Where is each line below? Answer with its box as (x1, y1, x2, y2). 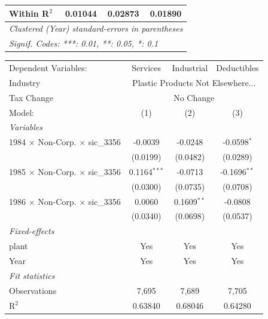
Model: (9, 106, 35, 118)
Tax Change (9, 91, 53, 103)
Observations (9, 284, 57, 296)
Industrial (172, 62, 208, 74)
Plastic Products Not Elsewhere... (132, 76, 256, 88)
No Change (173, 91, 215, 103)
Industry (9, 76, 41, 88)
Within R (9, 7, 50, 19)
